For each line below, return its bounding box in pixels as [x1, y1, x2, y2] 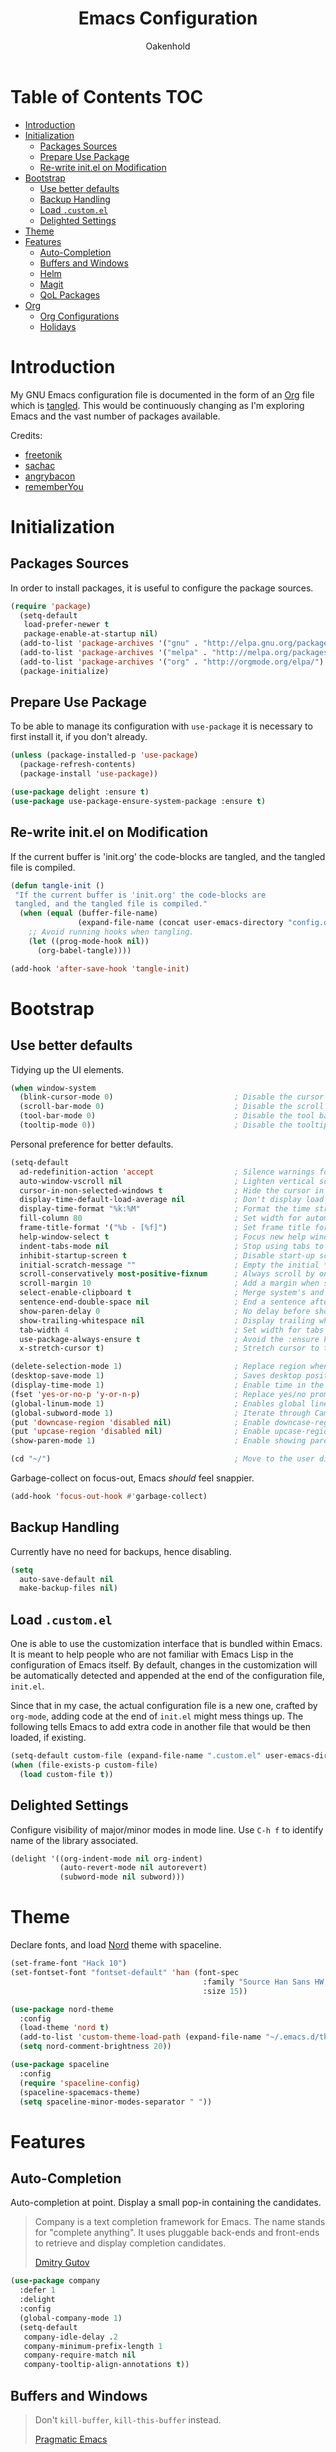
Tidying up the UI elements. [10, 1063, 125, 1076]
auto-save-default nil [19, 1574, 114, 1584]
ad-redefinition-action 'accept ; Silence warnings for [19, 1167, 333, 1177]
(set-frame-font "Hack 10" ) [10, 1958, 128, 1969]
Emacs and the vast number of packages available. [10, 410, 221, 422]
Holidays [39, 320, 77, 332]
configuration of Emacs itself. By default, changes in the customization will [10, 1659, 318, 1671]
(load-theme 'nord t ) [19, 2023, 110, 2033]
